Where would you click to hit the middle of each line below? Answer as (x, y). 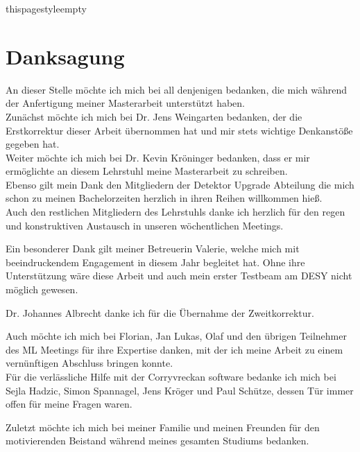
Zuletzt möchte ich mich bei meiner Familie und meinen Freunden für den (163, 427)
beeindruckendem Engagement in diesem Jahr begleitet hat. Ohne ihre (155, 262)
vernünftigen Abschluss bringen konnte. (89, 363)
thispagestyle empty (46, 8)
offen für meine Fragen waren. (69, 404)
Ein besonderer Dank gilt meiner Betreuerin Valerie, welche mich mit (153, 249)
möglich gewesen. (42, 289)
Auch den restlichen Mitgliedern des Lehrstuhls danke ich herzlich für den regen (175, 212)
